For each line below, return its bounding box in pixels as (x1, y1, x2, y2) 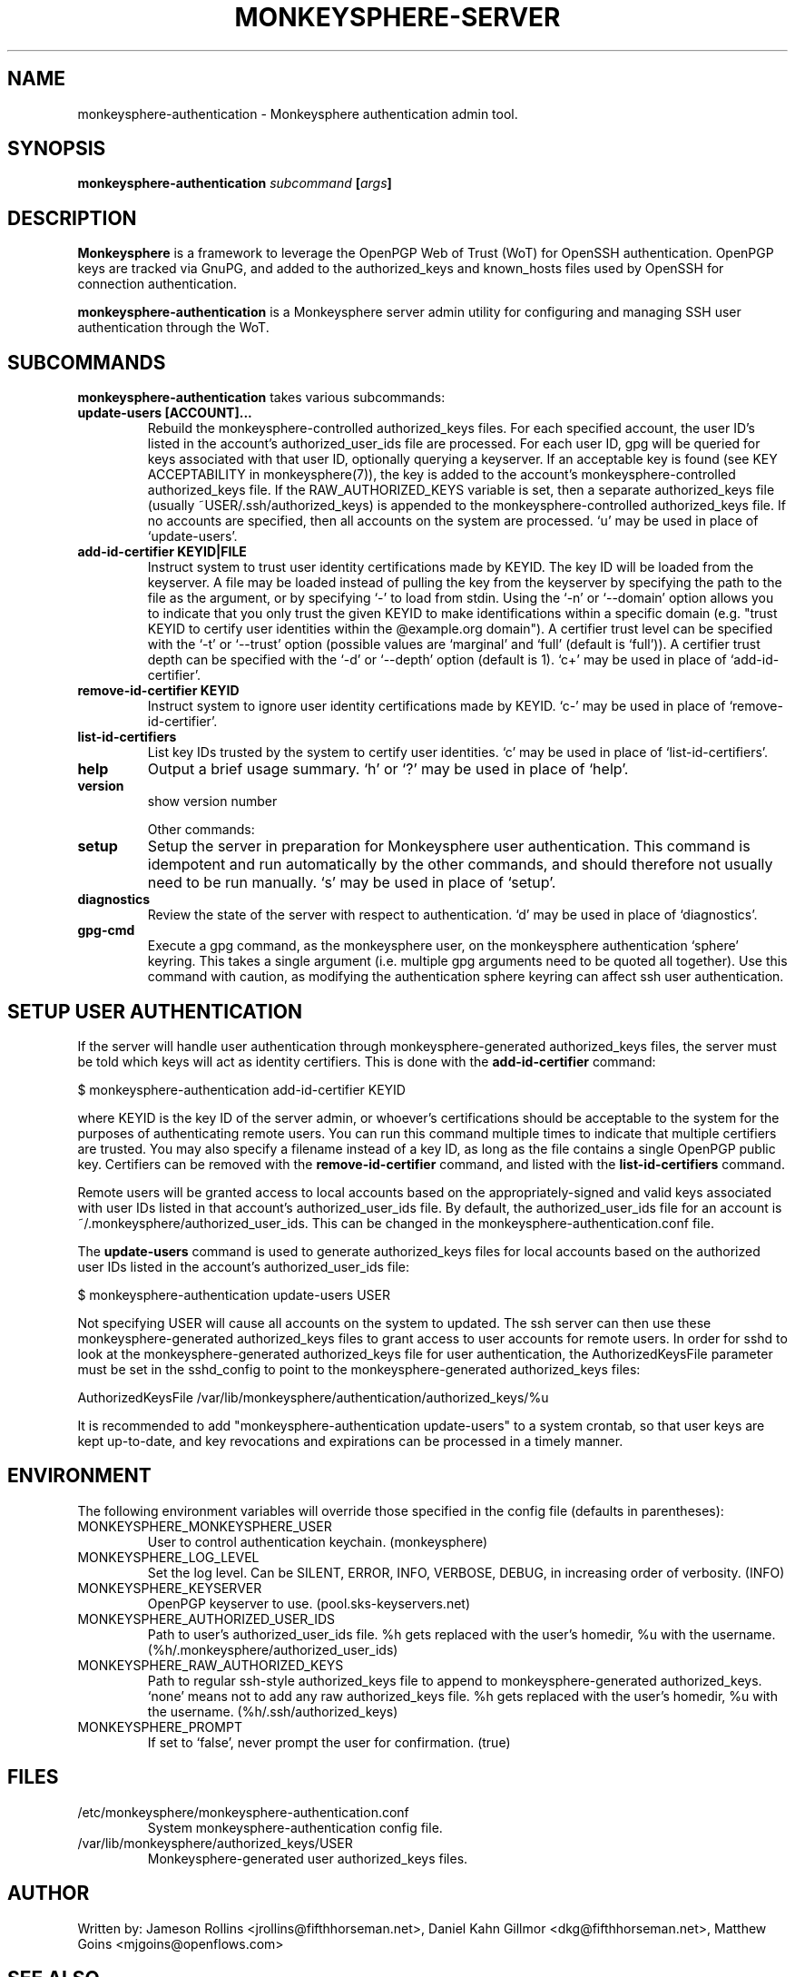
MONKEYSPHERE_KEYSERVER (77, 1579, 262, 1596)
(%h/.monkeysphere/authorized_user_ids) (147, 1641, 398, 1657)
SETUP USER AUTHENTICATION (7, 999, 303, 1023)
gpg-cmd (77, 922, 135, 939)
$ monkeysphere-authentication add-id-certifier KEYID (77, 1081, 406, 1097)
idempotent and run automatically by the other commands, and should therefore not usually (147, 855, 773, 874)
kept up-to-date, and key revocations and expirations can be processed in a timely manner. (77, 1432, 623, 1449)
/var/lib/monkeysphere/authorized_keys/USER (77, 1834, 353, 1851)
